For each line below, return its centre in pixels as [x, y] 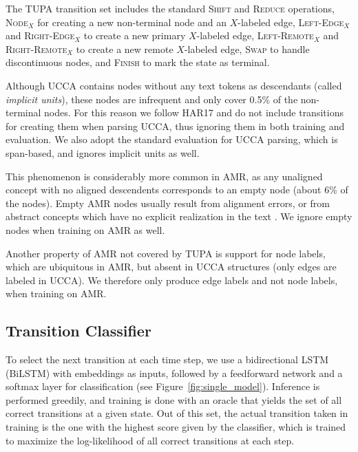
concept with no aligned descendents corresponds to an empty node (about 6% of [177, 190]
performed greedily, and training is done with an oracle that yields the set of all [174, 399]
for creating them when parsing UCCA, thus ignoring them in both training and [175, 126]
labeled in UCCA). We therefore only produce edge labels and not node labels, [172, 280]
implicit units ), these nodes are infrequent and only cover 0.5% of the [152, 99]
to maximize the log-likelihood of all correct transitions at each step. [150, 440]
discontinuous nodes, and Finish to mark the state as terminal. [138, 62]
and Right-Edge [40, 35]
